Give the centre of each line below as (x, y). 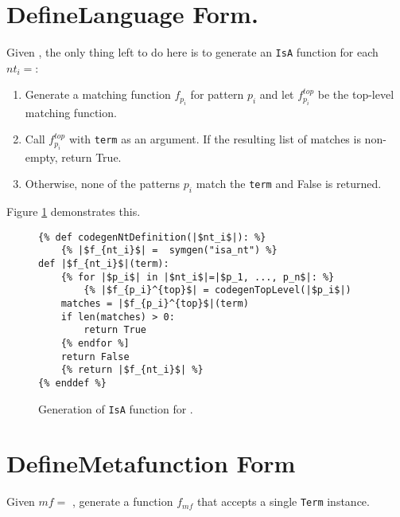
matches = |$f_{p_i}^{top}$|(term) (155, 304)
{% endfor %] (95, 344)
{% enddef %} (72, 383)
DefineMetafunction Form (151, 463)
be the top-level (356, 94)
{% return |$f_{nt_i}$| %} (132, 370)
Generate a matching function (98, 94)
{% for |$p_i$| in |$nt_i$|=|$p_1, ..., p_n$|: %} (198, 277)
